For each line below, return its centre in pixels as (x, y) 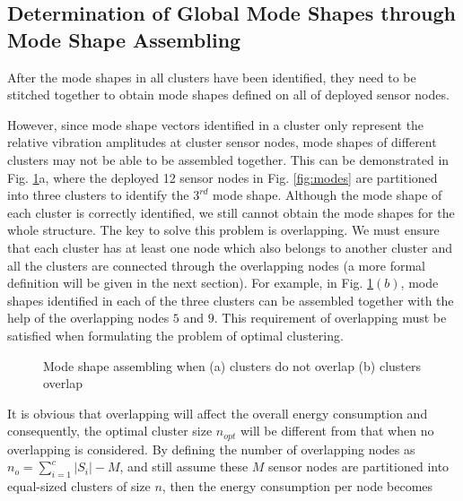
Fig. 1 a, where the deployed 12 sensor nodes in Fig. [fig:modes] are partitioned (223, 177)
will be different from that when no (337, 431)
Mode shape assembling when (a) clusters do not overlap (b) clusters (232, 365)
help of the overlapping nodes (88, 318)
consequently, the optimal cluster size (110, 431)
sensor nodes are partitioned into (359, 466)
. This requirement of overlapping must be (330, 318)
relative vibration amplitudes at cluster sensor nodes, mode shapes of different (222, 142)
